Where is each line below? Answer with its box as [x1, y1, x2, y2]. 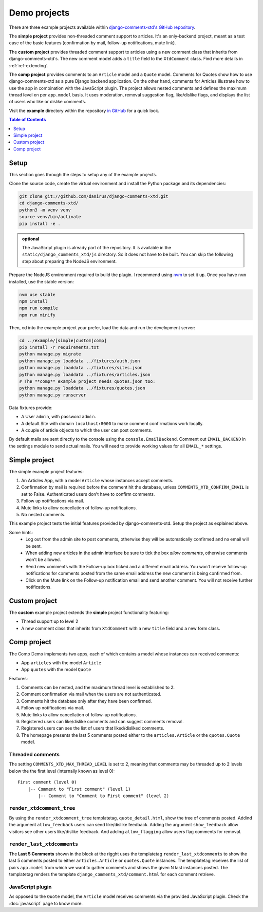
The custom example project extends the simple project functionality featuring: [9, 609, 169, 615]
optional [22, 236, 39, 242]
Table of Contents [9, 117, 46, 123]
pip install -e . [19, 221, 61, 226]
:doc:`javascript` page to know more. [9, 900, 83, 906]
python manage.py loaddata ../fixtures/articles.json [19, 372, 150, 377]
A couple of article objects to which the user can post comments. [21, 427, 152, 433]
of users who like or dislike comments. [9, 99, 86, 105]
